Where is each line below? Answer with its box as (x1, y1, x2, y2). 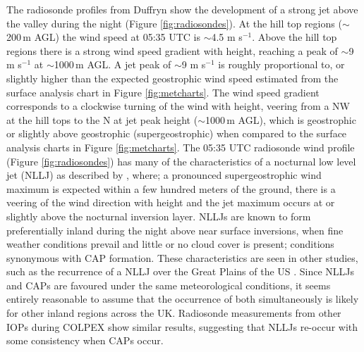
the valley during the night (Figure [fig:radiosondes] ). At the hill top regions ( (6, 15, 342, 30)
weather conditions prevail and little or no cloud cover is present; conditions (6, 237, 334, 251)
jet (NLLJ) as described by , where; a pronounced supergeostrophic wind (6, 168, 322, 182)
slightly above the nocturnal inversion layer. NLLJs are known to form (6, 208, 311, 223)
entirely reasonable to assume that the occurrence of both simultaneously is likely (6, 291, 359, 306)
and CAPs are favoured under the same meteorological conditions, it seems (6, 277, 331, 292)
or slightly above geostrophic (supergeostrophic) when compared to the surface (6, 126, 347, 141)
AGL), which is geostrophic (238, 112, 356, 127)
